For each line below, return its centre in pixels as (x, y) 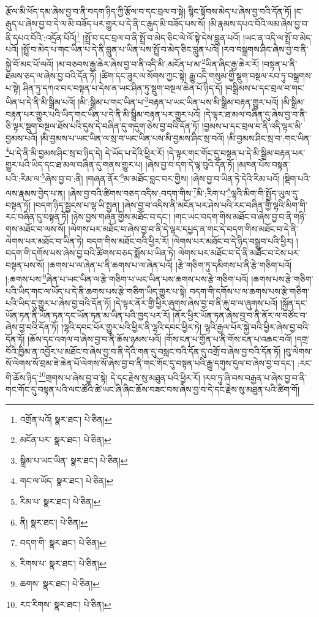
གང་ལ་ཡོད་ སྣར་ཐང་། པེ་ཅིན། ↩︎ (67, 481)
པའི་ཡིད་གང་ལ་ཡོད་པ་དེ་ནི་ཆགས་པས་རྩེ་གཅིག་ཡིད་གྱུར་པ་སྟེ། (96, 291)
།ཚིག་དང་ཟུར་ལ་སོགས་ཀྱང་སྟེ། (143, 76)
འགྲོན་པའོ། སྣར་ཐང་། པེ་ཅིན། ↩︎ (66, 419)
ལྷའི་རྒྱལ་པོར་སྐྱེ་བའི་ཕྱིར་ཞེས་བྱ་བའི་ (257, 327)
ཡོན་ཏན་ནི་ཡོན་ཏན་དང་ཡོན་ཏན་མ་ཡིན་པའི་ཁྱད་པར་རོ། (88, 315)
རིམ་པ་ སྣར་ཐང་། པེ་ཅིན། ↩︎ (60, 502)
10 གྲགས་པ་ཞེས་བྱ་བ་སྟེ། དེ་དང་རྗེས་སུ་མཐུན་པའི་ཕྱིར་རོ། (119, 376)
